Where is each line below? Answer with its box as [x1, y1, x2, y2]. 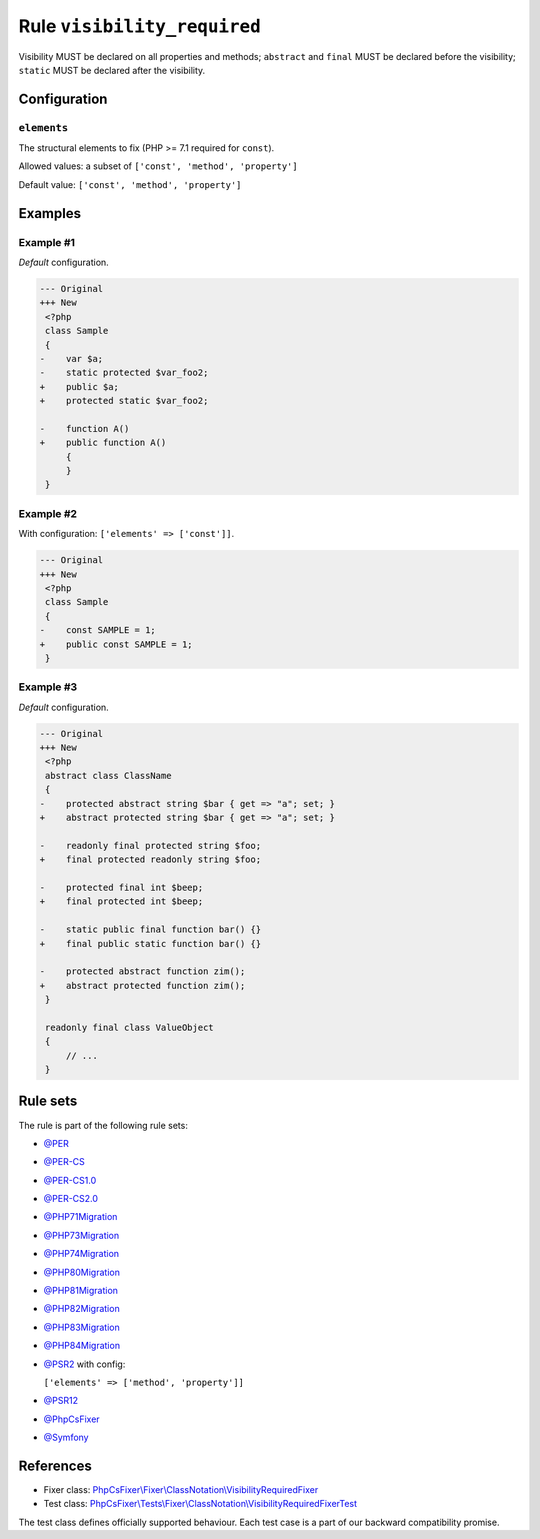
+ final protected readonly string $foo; [39, 854, 262, 865]
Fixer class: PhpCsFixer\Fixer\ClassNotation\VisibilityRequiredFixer [43, 1484, 319, 1496]
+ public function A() [39, 437, 167, 449]
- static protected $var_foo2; [39, 367, 209, 379]
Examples [18, 205, 82, 222]
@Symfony [43, 1431, 89, 1444]
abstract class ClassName [45, 770, 172, 781]
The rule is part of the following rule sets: [18, 1119, 189, 1131]
